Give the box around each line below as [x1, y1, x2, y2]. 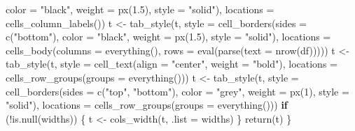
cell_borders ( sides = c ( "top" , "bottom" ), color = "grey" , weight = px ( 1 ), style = [6, 84, 349, 98]
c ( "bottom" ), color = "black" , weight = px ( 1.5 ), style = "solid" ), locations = [6, 29, 331, 44]
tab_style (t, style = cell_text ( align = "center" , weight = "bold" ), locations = [6, 56, 337, 71]
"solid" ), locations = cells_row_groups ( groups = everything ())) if [6, 98, 288, 112]
